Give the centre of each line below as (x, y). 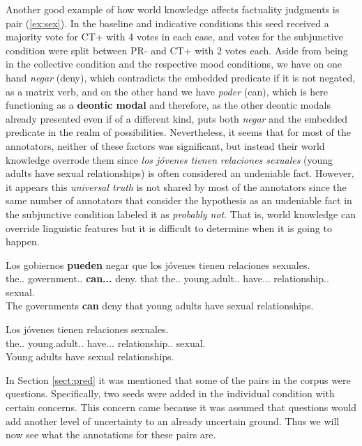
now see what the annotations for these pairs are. (111, 435)
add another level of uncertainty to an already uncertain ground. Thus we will (173, 421)
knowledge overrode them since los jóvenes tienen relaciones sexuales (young (169, 159)
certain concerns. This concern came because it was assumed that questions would (181, 407)
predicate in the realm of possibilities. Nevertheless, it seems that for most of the (178, 132)
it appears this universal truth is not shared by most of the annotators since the (176, 186)
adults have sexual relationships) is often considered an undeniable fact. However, (180, 173)
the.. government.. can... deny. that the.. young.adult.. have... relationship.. (167, 278)
